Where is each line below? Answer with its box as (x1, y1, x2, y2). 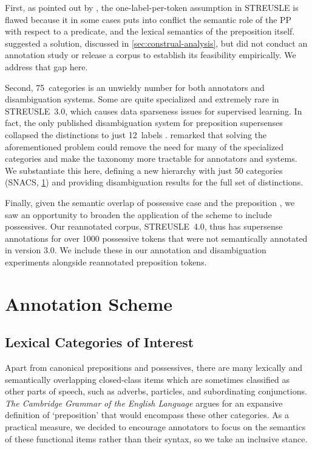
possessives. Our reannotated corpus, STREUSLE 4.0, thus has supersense (5, 220, 283, 233)
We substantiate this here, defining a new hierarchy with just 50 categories (5, 164, 283, 176)
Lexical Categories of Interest (5, 333, 194, 351)
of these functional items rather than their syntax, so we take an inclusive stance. (5, 432, 308, 445)
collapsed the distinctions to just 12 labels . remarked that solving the (5, 128, 267, 141)
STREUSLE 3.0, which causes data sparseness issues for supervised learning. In (5, 104, 302, 117)
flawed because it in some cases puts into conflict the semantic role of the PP (5, 13, 292, 25)
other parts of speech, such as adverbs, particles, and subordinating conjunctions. (5, 385, 307, 397)
